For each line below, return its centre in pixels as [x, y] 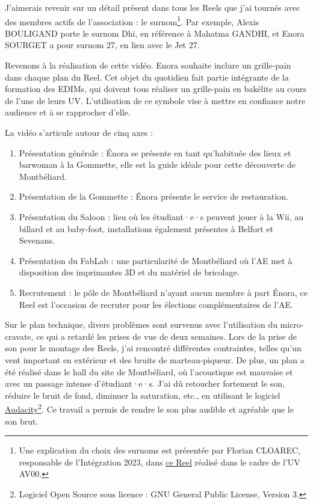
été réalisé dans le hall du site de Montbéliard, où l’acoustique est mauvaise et [149, 371]
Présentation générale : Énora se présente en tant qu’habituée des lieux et [155, 152]
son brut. [22, 421]
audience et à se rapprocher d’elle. [68, 112]
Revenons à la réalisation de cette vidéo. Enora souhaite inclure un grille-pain [148, 65]
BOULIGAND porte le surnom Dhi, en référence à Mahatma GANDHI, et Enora [155, 33]
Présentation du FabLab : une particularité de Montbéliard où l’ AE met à [156, 260]
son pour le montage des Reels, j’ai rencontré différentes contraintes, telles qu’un [153, 348]
